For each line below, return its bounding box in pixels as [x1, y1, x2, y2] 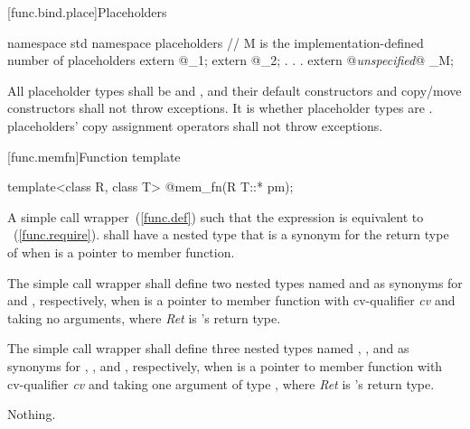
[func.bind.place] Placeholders [7, 3, 167, 21]
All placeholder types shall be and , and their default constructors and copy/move [7, 80, 462, 99]
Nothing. [7, 405, 56, 424]
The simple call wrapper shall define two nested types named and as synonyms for [7, 273, 463, 292]
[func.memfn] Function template [7, 146, 181, 165]
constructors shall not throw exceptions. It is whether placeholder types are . [7, 98, 433, 117]
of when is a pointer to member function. [7, 242, 235, 261]
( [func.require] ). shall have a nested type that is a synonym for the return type [13, 225, 449, 244]
